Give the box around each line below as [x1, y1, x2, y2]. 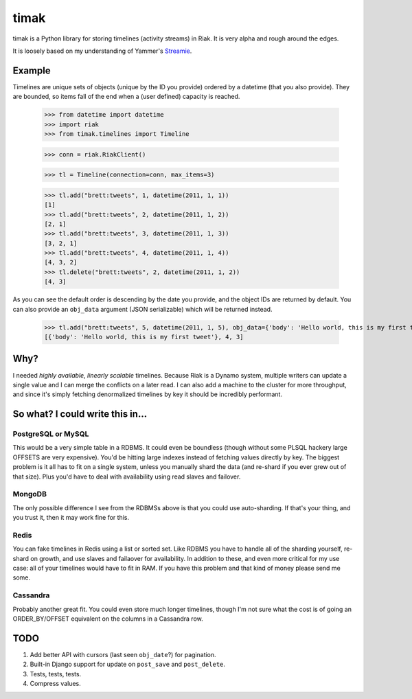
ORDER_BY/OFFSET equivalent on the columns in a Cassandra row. [12, 615, 203, 623]
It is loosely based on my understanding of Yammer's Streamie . [12, 47, 192, 55]
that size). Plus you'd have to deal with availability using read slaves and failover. [12, 472, 241, 481]
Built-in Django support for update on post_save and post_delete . [30, 660, 226, 669]
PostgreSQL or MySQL [12, 429, 89, 439]
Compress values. [30, 680, 82, 688]
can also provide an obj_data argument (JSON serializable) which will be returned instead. [12, 305, 273, 313]
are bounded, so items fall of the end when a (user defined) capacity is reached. [12, 93, 240, 101]
